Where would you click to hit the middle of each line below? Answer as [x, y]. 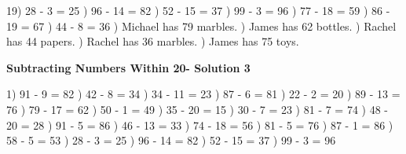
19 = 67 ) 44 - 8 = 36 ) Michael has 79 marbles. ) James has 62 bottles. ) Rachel [201, 26]
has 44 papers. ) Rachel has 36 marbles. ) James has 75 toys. [153, 41]
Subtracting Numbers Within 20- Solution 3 [128, 67]
